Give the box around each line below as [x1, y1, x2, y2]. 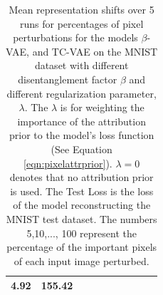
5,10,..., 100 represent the [26, 225, 137, 240]
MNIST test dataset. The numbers [6, 211, 157, 226]
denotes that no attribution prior [9, 170, 154, 185]
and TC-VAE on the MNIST [32, 43, 158, 58]
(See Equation [51, 141, 112, 156]
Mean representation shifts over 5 [9, 2, 154, 16]
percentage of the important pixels [6, 239, 157, 254]
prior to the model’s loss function [9, 128, 154, 143]
